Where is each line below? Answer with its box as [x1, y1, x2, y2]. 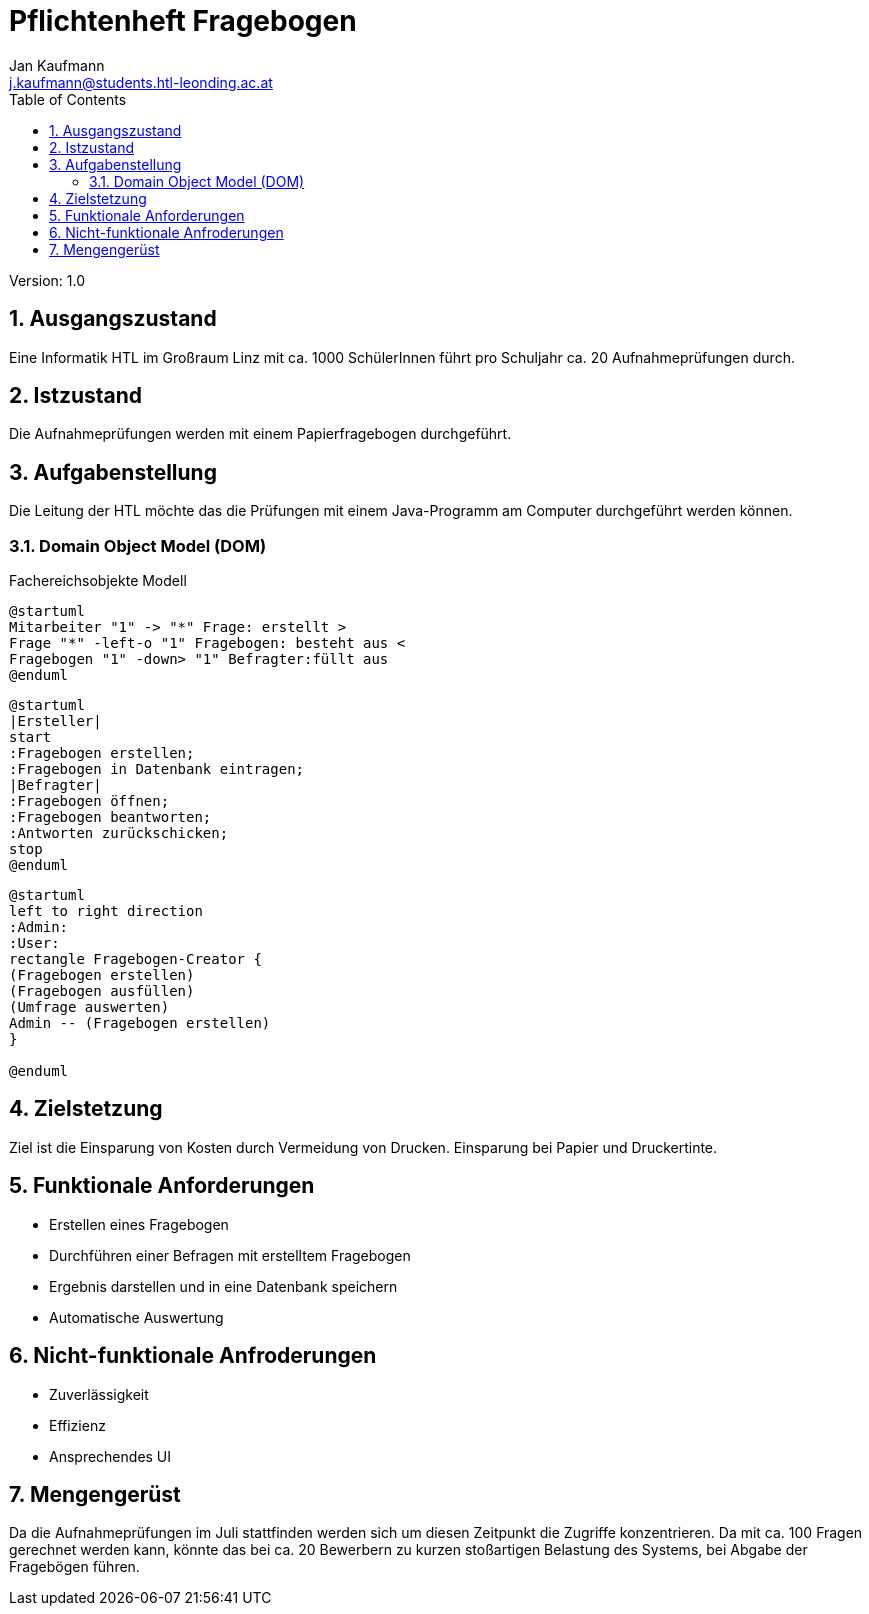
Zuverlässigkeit [49, 1385, 149, 1403]
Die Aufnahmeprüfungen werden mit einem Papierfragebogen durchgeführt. [9, 425, 512, 443]
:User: [9, 935, 60, 952]
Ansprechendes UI [49, 1447, 172, 1465]
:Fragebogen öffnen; [9, 793, 170, 810]
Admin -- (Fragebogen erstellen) [9, 1015, 271, 1032]
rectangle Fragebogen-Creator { [9, 951, 262, 968]
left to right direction [9, 903, 203, 920]
